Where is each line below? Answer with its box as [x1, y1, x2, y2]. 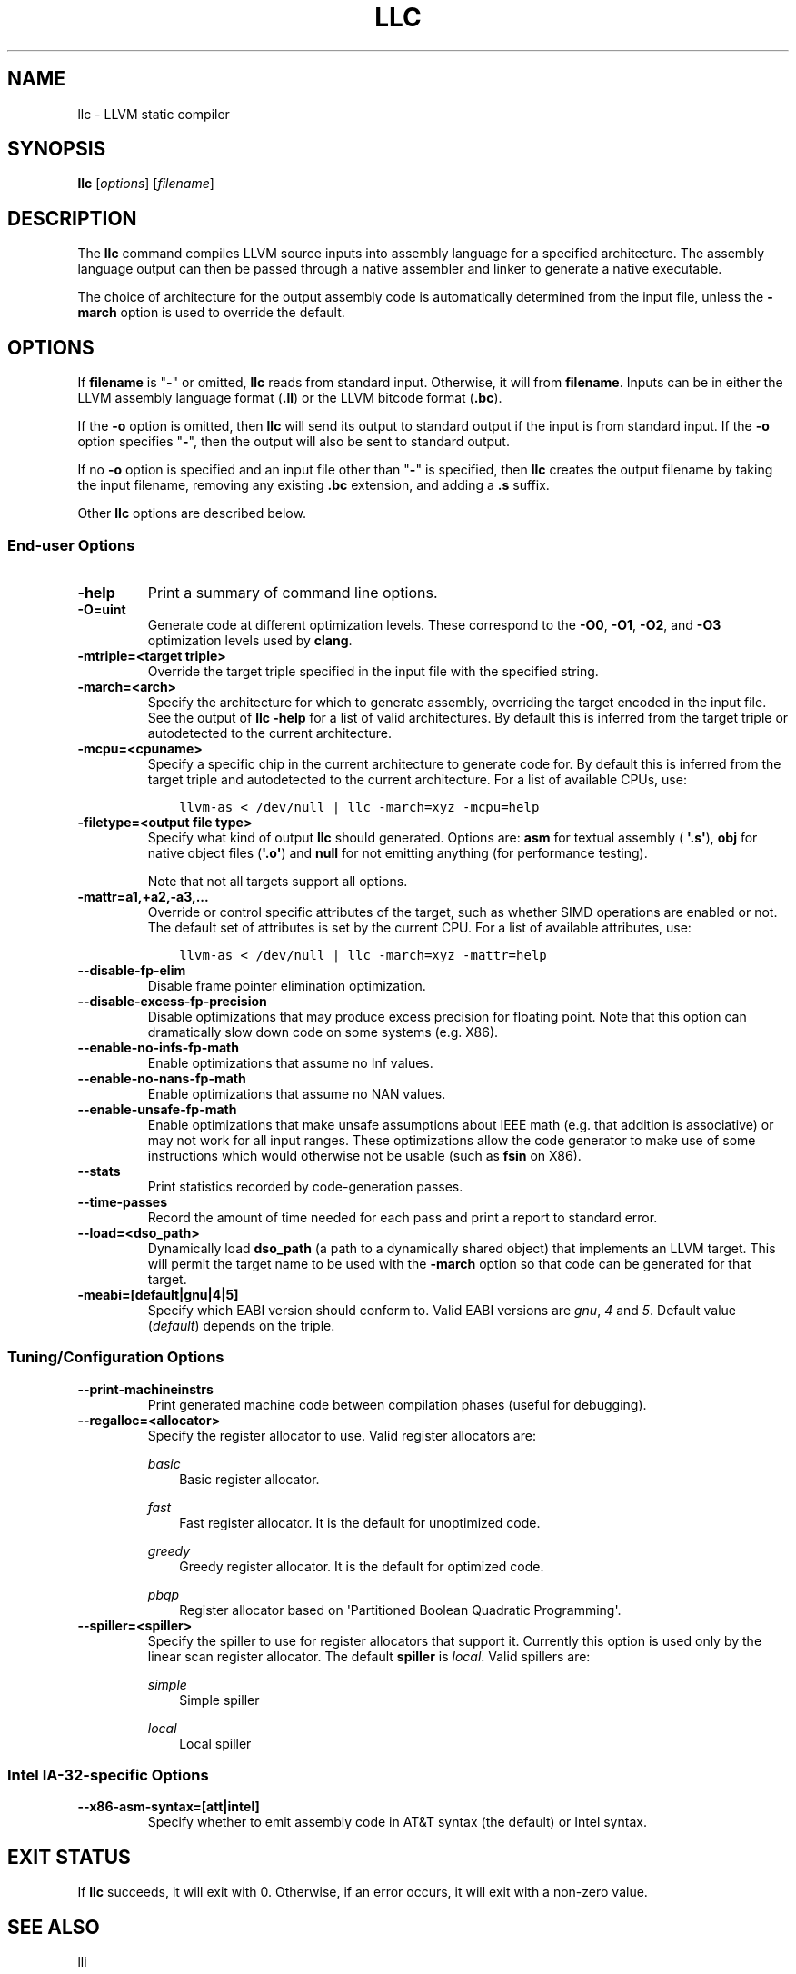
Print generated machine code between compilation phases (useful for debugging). [147, 1396, 647, 1412]
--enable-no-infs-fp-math [77, 1039, 239, 1055]
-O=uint [77, 601, 126, 617]
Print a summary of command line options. [147, 583, 438, 602]
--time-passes [77, 1193, 168, 1210]
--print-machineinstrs [77, 1381, 214, 1397]
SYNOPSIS [7, 137, 106, 161]
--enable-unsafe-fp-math [77, 1101, 237, 1117]
